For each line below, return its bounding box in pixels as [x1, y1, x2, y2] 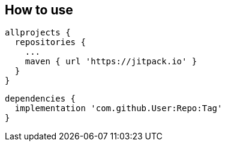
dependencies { [5, 94, 76, 104]
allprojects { [5, 28, 71, 38]
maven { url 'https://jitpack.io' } [25, 56, 197, 67]
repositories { [14, 37, 86, 47]
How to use [5, 2, 73, 17]
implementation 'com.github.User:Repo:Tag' [14, 103, 223, 114]
